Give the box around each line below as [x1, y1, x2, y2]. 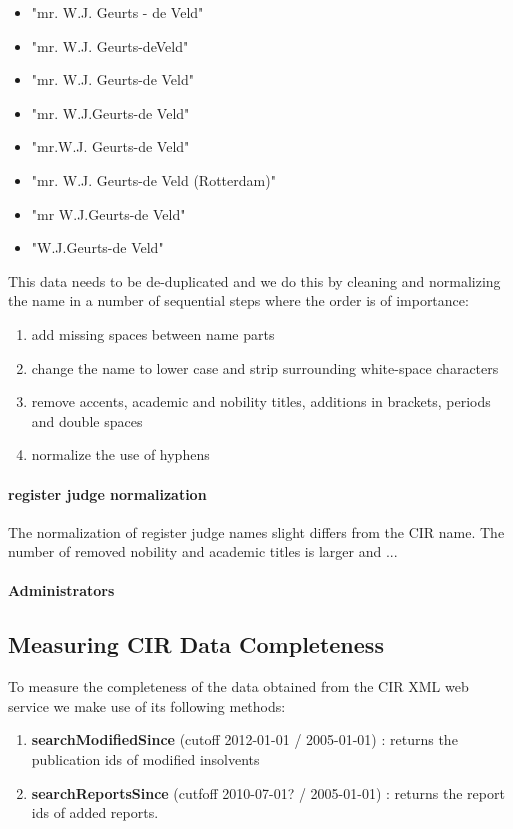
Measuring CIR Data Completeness [8, 629, 384, 660]
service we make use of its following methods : [8, 695, 286, 716]
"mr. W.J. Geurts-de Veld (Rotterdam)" [31, 169, 276, 190]
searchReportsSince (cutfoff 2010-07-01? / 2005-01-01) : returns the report [31, 782, 505, 803]
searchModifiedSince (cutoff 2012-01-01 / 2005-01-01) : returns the [31, 729, 458, 750]
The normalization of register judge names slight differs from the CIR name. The [8, 521, 505, 542]
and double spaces [31, 410, 143, 431]
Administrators [8, 580, 115, 601]
